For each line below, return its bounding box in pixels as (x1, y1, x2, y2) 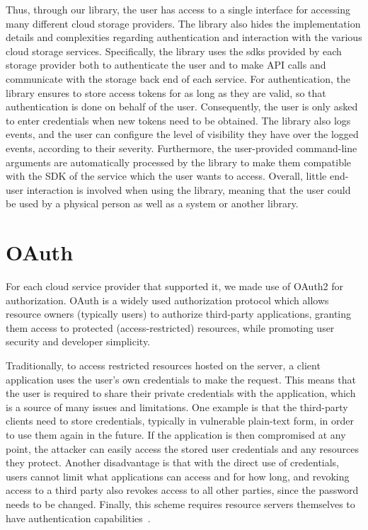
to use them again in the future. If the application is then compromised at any (6, 427, 346, 442)
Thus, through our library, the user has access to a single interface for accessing (6, 2, 350, 16)
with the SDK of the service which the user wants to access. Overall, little (6, 168, 327, 183)
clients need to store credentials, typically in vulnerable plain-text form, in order (6, 413, 355, 428)
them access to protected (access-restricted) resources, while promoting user (6, 320, 335, 335)
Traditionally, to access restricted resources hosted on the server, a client (6, 358, 321, 372)
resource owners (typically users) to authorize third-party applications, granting (6, 306, 352, 321)
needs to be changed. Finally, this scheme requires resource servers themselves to (6, 496, 355, 511)
